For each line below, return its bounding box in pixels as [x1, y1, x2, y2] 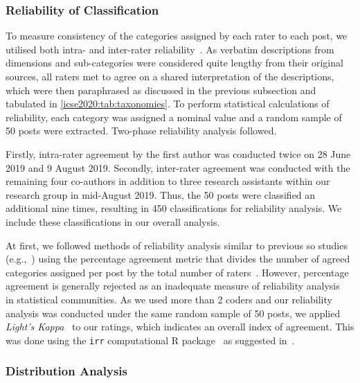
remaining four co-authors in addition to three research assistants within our [6, 174, 330, 188]
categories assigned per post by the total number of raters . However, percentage [6, 265, 349, 279]
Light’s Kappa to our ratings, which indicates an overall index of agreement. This [6, 319, 354, 334]
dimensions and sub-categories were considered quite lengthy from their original [6, 55, 343, 70]
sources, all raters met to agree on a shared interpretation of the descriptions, [6, 69, 334, 83]
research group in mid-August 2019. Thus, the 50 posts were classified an [6, 187, 316, 202]
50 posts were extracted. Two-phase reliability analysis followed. [6, 123, 277, 138]
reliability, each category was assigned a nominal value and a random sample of [6, 109, 342, 124]
